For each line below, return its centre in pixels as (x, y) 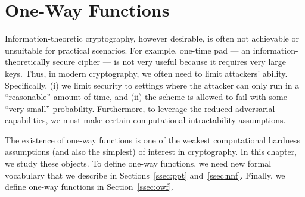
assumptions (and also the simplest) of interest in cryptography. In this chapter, (151, 151)
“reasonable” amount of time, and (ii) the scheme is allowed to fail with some (146, 97)
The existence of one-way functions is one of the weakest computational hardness (152, 140)
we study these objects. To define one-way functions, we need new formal (138, 163)
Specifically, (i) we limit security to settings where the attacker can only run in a (152, 85)
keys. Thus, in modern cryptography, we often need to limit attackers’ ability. (146, 73)
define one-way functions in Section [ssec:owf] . (89, 187)
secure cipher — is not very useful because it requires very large (169, 62)
